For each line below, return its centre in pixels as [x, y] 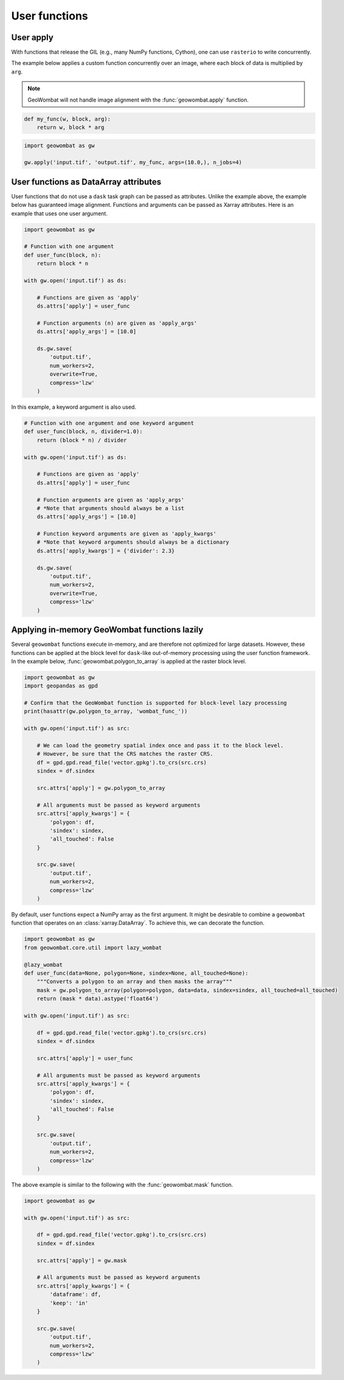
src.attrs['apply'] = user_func [85, 1058]
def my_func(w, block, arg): [67, 119]
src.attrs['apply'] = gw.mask [82, 1260]
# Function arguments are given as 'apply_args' [111, 500]
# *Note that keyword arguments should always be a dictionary [133, 542]
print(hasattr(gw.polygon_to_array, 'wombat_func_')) [106, 711]
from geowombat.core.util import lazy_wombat [93, 948]
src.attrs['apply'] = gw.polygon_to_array [101, 788]
